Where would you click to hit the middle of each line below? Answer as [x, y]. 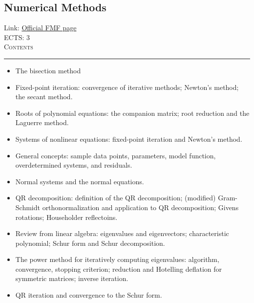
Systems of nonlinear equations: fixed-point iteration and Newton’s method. [129, 139]
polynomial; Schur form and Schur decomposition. [90, 243]
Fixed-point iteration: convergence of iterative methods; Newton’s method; [127, 87]
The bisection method [48, 70]
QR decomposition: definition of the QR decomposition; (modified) [116, 198]
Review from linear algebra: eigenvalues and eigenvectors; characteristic [122, 233]
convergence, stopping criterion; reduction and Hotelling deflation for [119, 269]
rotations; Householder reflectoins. [66, 217]
